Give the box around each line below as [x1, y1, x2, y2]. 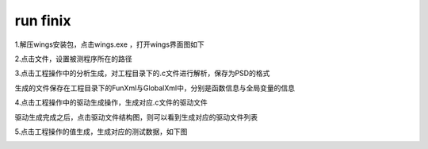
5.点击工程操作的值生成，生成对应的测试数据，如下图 [14, 127, 188, 136]
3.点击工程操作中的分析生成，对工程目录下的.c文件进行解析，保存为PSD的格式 [14, 68, 270, 78]
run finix [14, 12, 71, 29]
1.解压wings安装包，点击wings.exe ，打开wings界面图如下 [14, 40, 205, 49]
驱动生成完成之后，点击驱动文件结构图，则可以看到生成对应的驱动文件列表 [14, 112, 258, 122]
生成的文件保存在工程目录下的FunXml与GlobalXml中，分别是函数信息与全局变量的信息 [14, 83, 295, 93]
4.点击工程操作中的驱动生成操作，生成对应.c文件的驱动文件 [14, 97, 208, 107]
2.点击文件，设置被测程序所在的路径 [14, 54, 132, 63]
